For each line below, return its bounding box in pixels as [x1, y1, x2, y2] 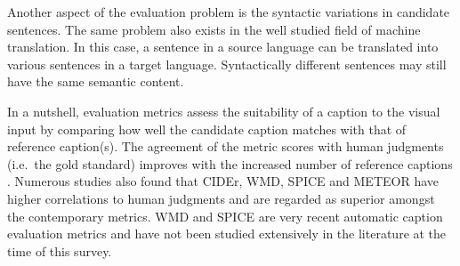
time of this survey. [7, 241, 112, 260]
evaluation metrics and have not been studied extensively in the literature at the [7, 224, 447, 243]
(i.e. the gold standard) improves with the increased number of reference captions [7, 154, 453, 173]
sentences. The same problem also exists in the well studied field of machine [7, 20, 421, 38]
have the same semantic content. [7, 72, 184, 91]
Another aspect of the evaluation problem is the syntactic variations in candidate [7, 3, 450, 20]
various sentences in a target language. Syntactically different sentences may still [7, 54, 447, 73]
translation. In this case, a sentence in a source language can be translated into [7, 37, 439, 56]
